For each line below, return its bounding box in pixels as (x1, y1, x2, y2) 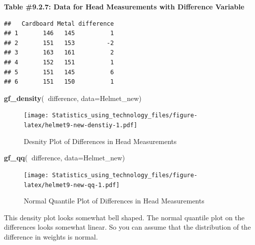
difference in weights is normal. (4, 231, 98, 242)
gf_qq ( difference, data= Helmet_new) (4, 152, 125, 163)
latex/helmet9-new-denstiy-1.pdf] (24, 122, 138, 129)
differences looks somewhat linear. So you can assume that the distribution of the (4, 222, 251, 232)
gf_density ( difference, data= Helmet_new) (4, 93, 142, 103)
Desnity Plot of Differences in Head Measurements (24, 136, 177, 146)
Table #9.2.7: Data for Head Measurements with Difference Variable (4, 1, 245, 11)
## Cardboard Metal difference (4, 20, 114, 27)
